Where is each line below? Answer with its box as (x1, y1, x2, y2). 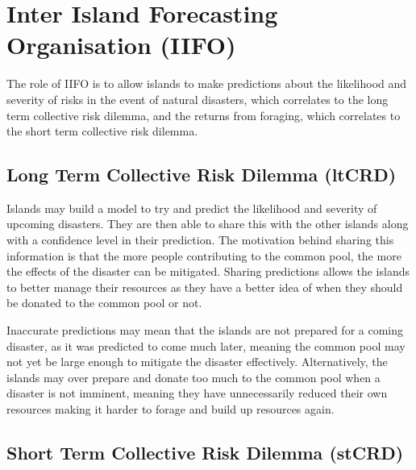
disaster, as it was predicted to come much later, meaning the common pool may (6, 337, 406, 354)
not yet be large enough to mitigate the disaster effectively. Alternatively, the (6, 353, 388, 370)
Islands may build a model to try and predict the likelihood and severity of (6, 199, 377, 216)
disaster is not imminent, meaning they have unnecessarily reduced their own (6, 385, 388, 401)
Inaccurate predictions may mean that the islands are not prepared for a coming (6, 322, 404, 339)
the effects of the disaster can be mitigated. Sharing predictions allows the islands (6, 263, 410, 280)
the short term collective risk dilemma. (6, 123, 198, 139)
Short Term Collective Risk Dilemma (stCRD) (6, 440, 404, 464)
